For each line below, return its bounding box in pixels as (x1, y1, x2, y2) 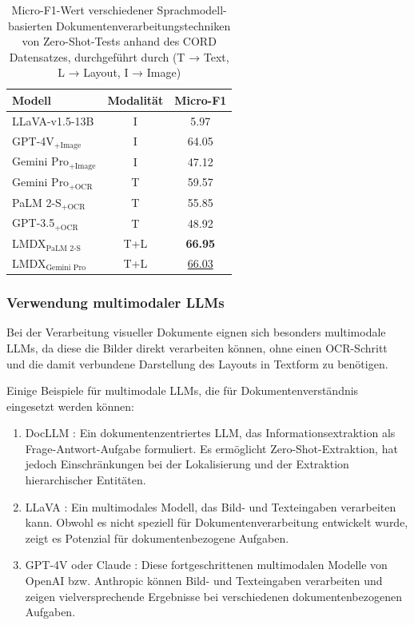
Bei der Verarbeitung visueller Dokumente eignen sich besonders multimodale (6, 324, 386, 340)
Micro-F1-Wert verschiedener (11, 2, 153, 18)
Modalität (107, 91, 164, 108)
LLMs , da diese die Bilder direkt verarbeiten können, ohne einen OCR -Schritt (6, 339, 388, 356)
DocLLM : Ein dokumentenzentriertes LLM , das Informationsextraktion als (25, 424, 396, 441)
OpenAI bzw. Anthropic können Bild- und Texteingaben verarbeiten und (25, 572, 383, 589)
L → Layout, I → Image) (58, 64, 181, 81)
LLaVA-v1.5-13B (12, 112, 94, 129)
